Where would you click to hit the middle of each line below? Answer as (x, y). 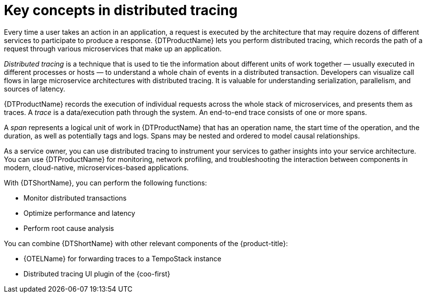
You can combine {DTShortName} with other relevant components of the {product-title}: (146, 243)
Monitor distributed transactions (75, 198)
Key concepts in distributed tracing (121, 10)
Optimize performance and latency (79, 213)
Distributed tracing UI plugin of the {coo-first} (97, 274)
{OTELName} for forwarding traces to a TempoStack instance (123, 258)
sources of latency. (35, 89)
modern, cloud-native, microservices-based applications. (96, 167)
